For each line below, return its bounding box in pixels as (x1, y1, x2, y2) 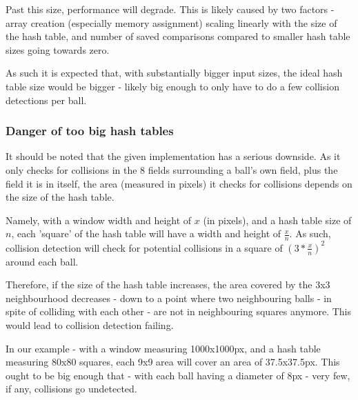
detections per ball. (6, 92, 87, 107)
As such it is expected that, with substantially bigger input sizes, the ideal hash (6, 66, 343, 80)
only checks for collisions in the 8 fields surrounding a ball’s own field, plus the (6, 162, 338, 177)
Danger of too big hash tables (6, 122, 174, 139)
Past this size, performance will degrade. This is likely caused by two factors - (6, 2, 335, 16)
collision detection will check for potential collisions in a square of (6, 240, 283, 254)
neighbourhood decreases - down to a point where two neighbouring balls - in (6, 290, 332, 305)
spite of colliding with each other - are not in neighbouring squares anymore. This (6, 304, 352, 319)
